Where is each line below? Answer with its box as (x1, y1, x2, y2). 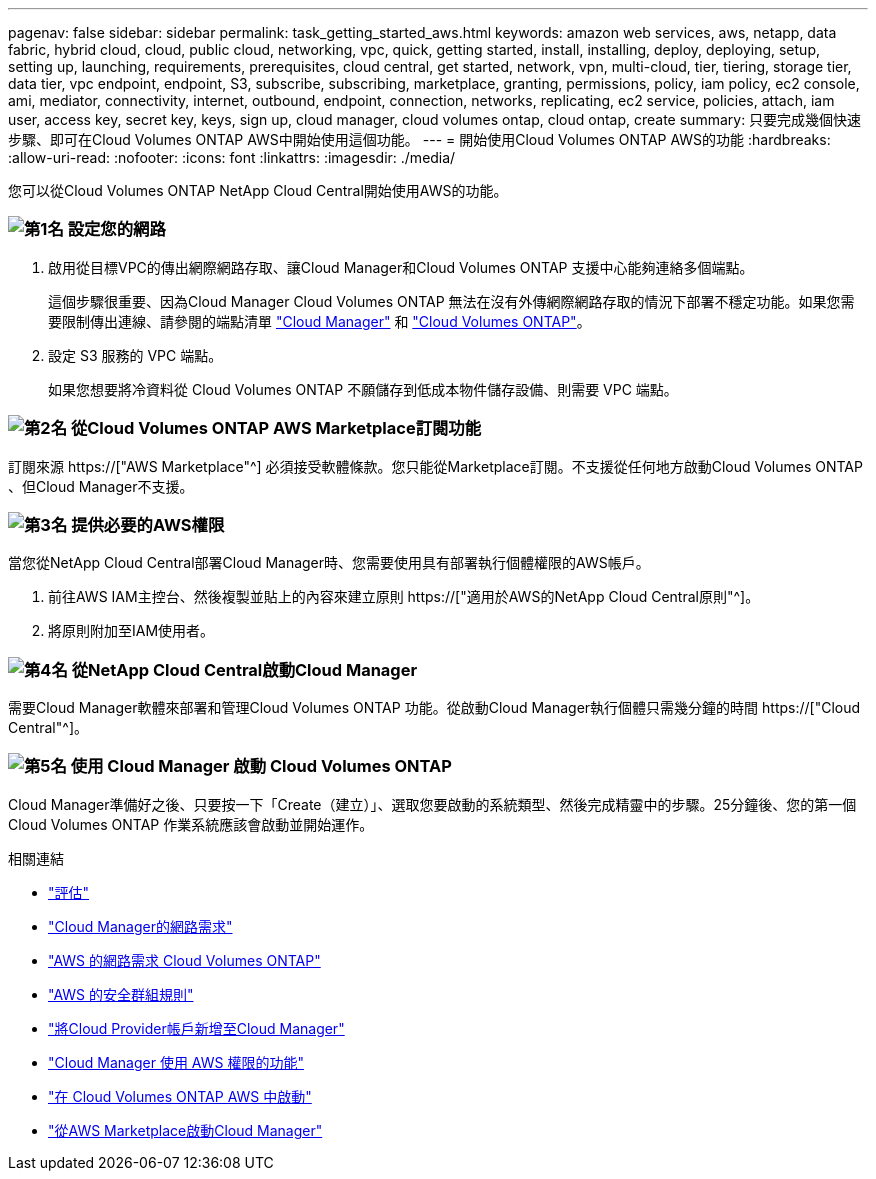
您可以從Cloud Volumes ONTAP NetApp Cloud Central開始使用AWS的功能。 (8, 182, 508, 199)
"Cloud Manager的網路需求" (48, 917, 233, 935)
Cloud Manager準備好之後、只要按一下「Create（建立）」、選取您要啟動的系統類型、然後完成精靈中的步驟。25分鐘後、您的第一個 (8, 795, 857, 813)
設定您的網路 (67, 219, 166, 240)
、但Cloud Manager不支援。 (8, 477, 194, 495)
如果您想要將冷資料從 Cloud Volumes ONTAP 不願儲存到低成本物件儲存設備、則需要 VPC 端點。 (48, 380, 678, 398)
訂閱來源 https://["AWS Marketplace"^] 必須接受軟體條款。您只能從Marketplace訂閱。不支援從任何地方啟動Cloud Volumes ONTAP (8, 457, 863, 475)
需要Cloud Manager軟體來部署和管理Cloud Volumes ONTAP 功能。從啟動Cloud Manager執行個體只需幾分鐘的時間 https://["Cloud (8, 699, 861, 716)
